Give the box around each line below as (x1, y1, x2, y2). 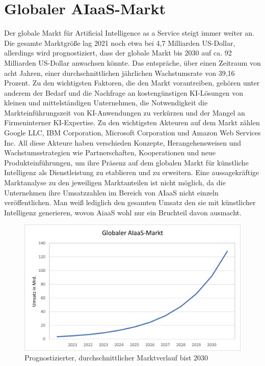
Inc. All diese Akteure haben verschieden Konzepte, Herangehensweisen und (4, 137, 242, 148)
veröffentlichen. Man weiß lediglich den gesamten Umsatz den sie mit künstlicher (4, 197, 256, 208)
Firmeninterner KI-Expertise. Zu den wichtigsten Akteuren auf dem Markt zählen (4, 117, 260, 128)
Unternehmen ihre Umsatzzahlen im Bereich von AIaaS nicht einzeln (4, 187, 219, 198)
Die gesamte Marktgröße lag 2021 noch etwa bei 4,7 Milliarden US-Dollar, (4, 37, 235, 48)
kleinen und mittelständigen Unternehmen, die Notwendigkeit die (4, 97, 208, 108)
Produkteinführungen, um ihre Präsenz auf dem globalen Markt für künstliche (4, 157, 249, 167)
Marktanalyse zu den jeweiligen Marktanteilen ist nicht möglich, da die (4, 177, 226, 188)
